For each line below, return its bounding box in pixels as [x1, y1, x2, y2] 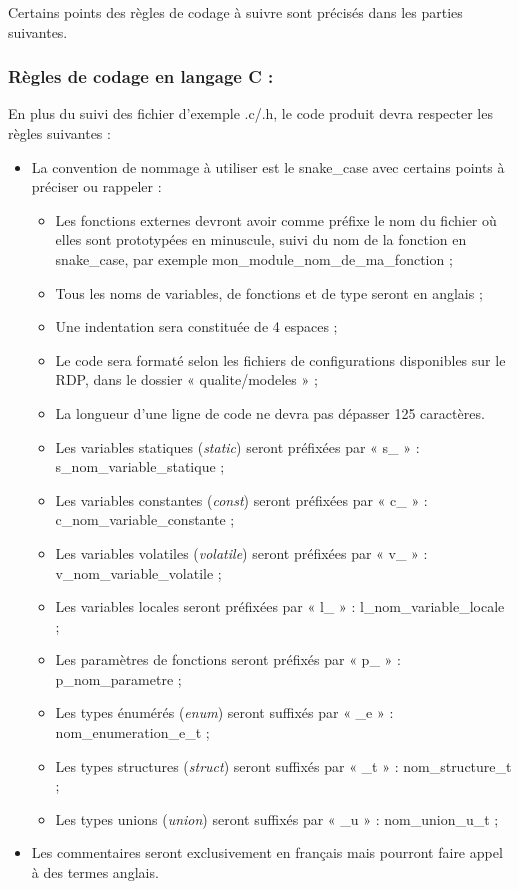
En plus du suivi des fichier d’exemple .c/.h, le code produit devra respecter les [8, 103, 493, 124]
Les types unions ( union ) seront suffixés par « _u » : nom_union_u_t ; [55, 808, 499, 829]
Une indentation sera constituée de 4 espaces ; [55, 316, 338, 337]
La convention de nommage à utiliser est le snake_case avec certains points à [31, 156, 505, 177]
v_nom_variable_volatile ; [55, 562, 222, 583]
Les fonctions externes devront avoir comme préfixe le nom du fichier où [55, 209, 497, 230]
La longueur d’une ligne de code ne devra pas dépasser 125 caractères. [55, 402, 485, 423]
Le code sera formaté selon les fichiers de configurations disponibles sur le [55, 349, 506, 370]
